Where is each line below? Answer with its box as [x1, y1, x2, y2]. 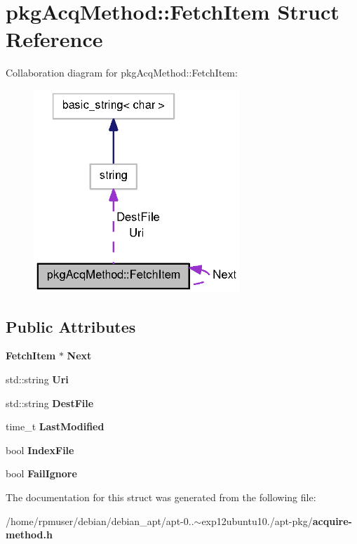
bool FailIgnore [6, 466, 77, 481]
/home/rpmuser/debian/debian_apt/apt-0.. [6, 513, 194, 528]
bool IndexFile [6, 442, 74, 457]
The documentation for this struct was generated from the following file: [6, 489, 316, 504]
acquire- [312, 513, 352, 528]
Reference [6, 25, 103, 53]
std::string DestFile [6, 395, 94, 410]
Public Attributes [6, 315, 136, 337]
